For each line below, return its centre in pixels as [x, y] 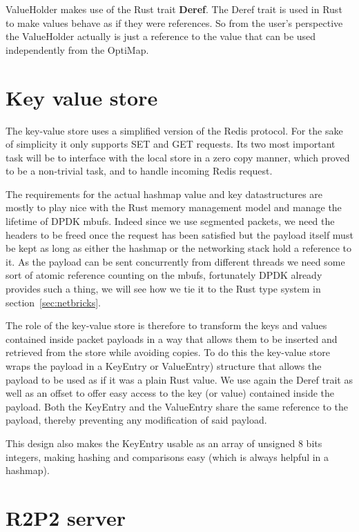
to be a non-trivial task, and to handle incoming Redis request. [139, 171]
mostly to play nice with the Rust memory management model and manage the [174, 207]
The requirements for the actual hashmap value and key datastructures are [164, 194]
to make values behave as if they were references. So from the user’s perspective [174, 22]
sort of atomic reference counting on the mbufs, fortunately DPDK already [164, 275]
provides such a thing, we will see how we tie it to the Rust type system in [163, 289]
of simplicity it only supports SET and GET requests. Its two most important [171, 144]
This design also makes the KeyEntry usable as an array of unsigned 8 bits [164, 443]
